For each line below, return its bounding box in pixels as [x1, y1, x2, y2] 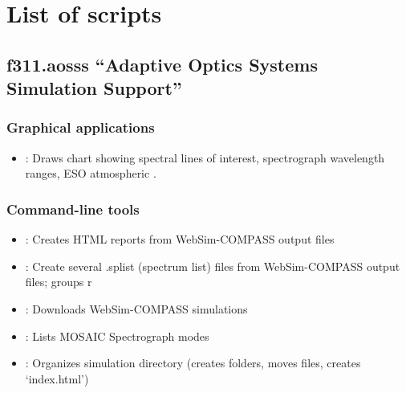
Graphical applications [6, 117, 155, 137]
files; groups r [25, 273, 92, 290]
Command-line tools [6, 199, 140, 219]
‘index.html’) [25, 370, 89, 387]
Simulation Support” [6, 76, 182, 100]
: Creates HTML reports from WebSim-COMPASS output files [25, 231, 335, 248]
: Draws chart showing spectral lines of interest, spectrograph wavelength [25, 149, 385, 166]
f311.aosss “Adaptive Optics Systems [6, 51, 318, 76]
